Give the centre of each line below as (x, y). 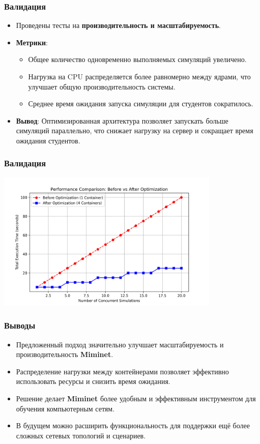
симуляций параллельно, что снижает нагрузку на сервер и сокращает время (135, 130)
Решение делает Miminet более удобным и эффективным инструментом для (136, 398)
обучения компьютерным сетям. (65, 408)
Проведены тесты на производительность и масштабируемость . (118, 25)
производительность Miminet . (65, 354)
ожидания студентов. (48, 140)
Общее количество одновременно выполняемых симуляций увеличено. (137, 59)
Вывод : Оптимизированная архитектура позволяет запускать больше (122, 120)
